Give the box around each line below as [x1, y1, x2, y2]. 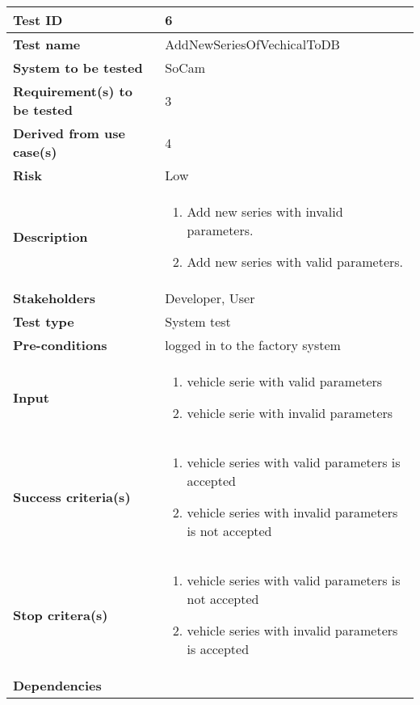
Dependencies [13, 676, 102, 694]
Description [13, 227, 88, 246]
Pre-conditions [13, 336, 107, 354]
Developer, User [165, 289, 255, 307]
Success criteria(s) [13, 487, 131, 506]
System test [165, 312, 231, 331]
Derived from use [13, 124, 125, 142]
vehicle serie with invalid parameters [187, 403, 393, 422]
